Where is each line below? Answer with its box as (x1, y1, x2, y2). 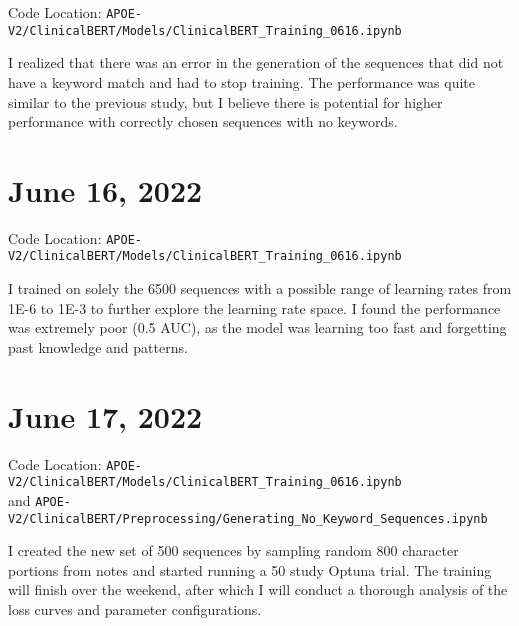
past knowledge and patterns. (8, 336, 188, 357)
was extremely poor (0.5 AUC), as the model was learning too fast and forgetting (8, 317, 507, 338)
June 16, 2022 (8, 169, 203, 210)
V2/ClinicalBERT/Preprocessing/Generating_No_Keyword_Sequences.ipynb (8, 511, 488, 526)
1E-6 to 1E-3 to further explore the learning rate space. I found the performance (8, 297, 501, 318)
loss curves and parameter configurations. (8, 599, 262, 620)
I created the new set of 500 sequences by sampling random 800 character (8, 540, 459, 561)
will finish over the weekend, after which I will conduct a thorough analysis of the (8, 579, 508, 600)
